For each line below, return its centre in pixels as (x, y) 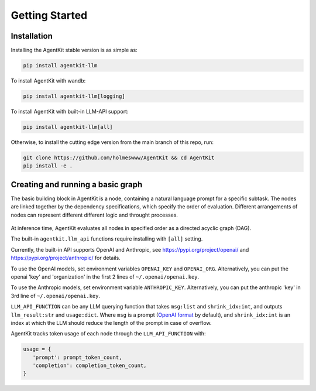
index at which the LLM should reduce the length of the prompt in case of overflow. (111, 323)
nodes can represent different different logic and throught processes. (95, 215)
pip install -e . (48, 166)
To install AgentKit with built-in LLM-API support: (70, 112)
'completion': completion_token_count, (90, 366)
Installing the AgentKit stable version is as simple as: (74, 50)
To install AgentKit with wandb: (48, 81)
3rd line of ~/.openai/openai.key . (56, 296)
